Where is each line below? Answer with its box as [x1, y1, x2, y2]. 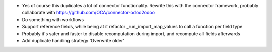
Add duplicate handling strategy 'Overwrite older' [22, 37, 124, 43]
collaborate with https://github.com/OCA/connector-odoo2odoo [22, 10, 155, 16]
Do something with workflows [22, 16, 84, 22]
